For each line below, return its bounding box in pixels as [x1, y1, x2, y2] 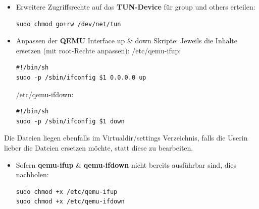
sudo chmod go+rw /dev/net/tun [16, 20, 121, 28]
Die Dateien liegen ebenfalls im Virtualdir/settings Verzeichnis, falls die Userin [4, 132, 248, 143]
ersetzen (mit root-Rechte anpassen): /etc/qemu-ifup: [16, 45, 181, 55]
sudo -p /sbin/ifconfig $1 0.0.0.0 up [16, 74, 146, 81]
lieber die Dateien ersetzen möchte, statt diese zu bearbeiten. [4, 142, 193, 153]
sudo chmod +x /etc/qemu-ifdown [16, 198, 125, 205]
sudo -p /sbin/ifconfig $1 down [16, 117, 125, 125]
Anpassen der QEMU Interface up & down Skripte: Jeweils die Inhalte [16, 35, 238, 46]
